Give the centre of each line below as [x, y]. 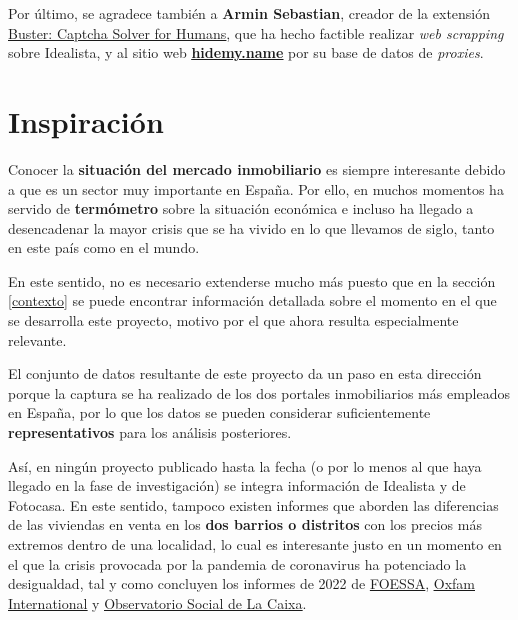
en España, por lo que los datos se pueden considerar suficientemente [219, 412]
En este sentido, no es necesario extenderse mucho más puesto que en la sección [252, 280]
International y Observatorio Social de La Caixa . [157, 602]
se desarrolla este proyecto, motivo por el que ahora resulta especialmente [233, 320]
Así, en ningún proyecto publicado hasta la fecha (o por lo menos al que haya [245, 465]
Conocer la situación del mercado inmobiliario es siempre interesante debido [257, 168]
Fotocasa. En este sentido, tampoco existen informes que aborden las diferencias [253, 504]
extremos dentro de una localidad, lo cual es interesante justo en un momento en [255, 544]
